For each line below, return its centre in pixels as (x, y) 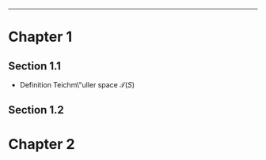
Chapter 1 (40, 37)
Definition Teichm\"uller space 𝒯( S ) (77, 85)
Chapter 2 (42, 144)
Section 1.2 (36, 110)
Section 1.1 (35, 66)
